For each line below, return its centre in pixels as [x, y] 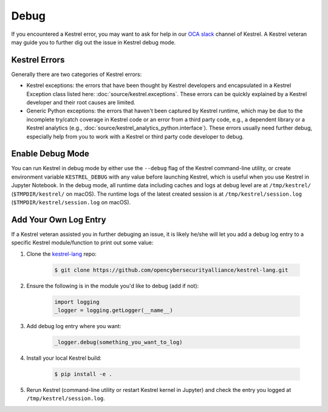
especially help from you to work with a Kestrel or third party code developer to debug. [135, 136]
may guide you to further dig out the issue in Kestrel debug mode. [94, 42]
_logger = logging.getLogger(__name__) [114, 311]
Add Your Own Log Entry [59, 220]
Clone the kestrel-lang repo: [62, 254]
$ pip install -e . [83, 374]
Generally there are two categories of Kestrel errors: [77, 74]
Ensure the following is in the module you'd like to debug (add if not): [113, 286]
